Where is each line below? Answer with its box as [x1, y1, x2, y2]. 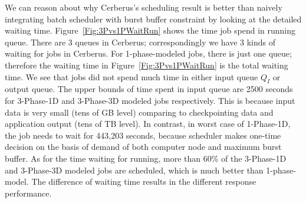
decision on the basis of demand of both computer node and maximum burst [5, 140, 282, 153]
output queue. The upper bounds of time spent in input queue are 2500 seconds [5, 83, 293, 95]
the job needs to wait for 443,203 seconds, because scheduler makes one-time [5, 129, 281, 141]
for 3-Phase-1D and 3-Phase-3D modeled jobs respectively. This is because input [5, 94, 295, 106]
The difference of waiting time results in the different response [31, 175, 256, 188]
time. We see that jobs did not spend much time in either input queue [5, 70, 258, 83]
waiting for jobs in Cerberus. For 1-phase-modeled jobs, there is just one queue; [5, 47, 292, 60]
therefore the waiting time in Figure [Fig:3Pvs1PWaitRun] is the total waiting [5, 58, 288, 71]
